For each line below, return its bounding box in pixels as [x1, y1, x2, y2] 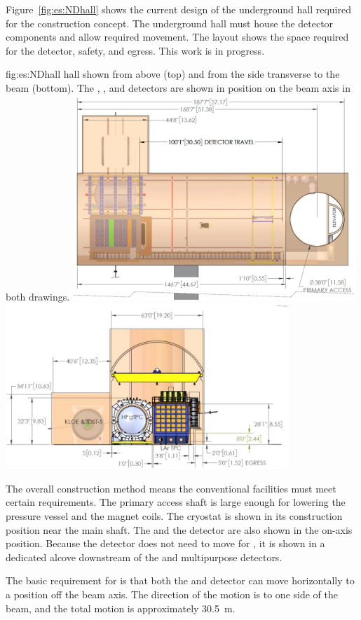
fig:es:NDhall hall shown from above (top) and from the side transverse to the [6, 67, 340, 81]
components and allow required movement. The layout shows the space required [6, 29, 349, 44]
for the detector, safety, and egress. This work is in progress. [6, 43, 265, 57]
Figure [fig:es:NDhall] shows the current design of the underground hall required [6, 2, 352, 16]
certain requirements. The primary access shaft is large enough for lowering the [6, 495, 346, 509]
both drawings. [6, 289, 70, 303]
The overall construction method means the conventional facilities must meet [6, 481, 336, 495]
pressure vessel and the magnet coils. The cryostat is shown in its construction [6, 509, 343, 523]
